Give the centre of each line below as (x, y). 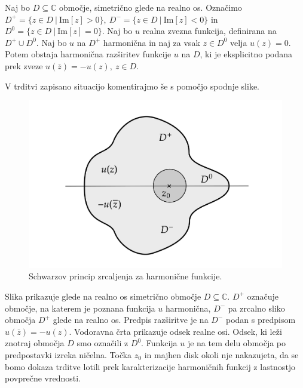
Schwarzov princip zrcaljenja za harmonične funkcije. (126, 276)
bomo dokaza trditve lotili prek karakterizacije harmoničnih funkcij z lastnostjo (150, 366)
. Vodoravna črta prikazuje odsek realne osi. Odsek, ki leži (175, 331)
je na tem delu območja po (237, 343)
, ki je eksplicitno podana (246, 54)
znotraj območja (35, 343)
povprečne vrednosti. (43, 378)
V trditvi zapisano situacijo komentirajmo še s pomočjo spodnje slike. (132, 86)
